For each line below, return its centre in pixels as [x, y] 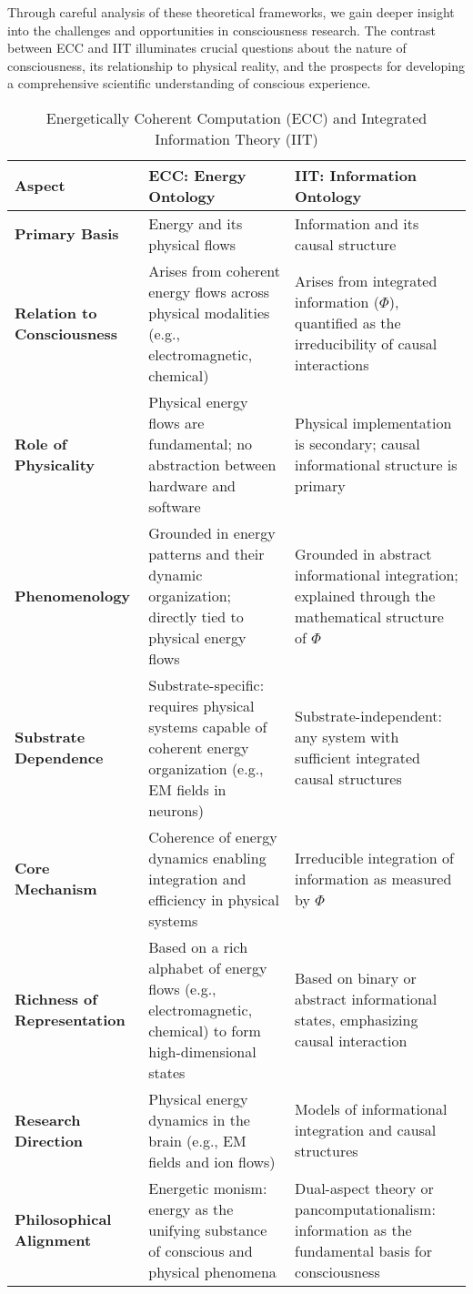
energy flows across [209, 291]
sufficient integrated [357, 758]
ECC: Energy [197, 175]
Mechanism [56, 889]
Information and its [357, 223]
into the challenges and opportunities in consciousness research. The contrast [221, 30]
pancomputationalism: [365, 1208]
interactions [332, 365]
